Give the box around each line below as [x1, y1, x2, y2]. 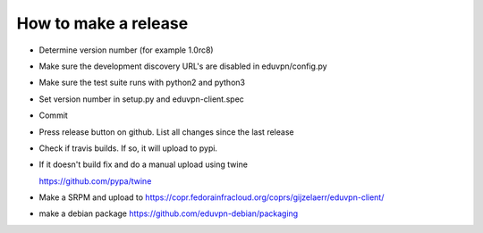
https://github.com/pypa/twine [38, 175, 152, 187]
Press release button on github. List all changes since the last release [38, 126, 294, 137]
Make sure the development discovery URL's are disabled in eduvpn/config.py [38, 61, 327, 71]
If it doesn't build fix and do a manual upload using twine [38, 159, 248, 170]
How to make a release [16, 13, 189, 33]
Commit [38, 110, 69, 121]
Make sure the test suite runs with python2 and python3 [38, 77, 246, 88]
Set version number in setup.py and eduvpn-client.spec [38, 94, 245, 104]
